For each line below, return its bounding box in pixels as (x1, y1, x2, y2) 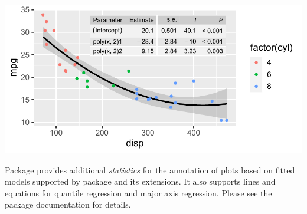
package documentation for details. (5, 198, 131, 210)
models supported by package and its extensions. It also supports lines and (5, 175, 276, 187)
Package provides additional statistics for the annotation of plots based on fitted (5, 163, 295, 176)
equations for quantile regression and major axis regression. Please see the (5, 186, 272, 199)
